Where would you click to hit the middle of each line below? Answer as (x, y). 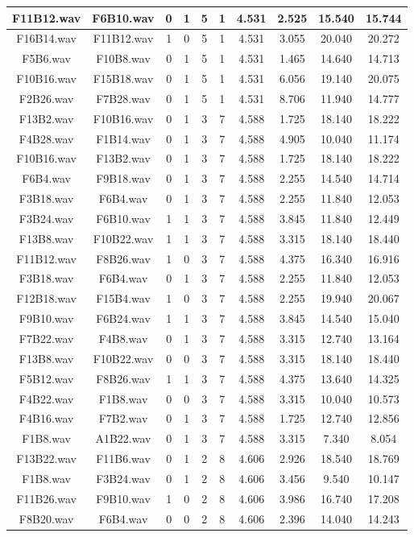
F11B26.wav (46, 498)
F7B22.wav (46, 338)
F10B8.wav (123, 58)
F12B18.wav (46, 298)
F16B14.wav (46, 38)
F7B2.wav (123, 418)
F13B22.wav (46, 459)
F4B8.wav (123, 338)
